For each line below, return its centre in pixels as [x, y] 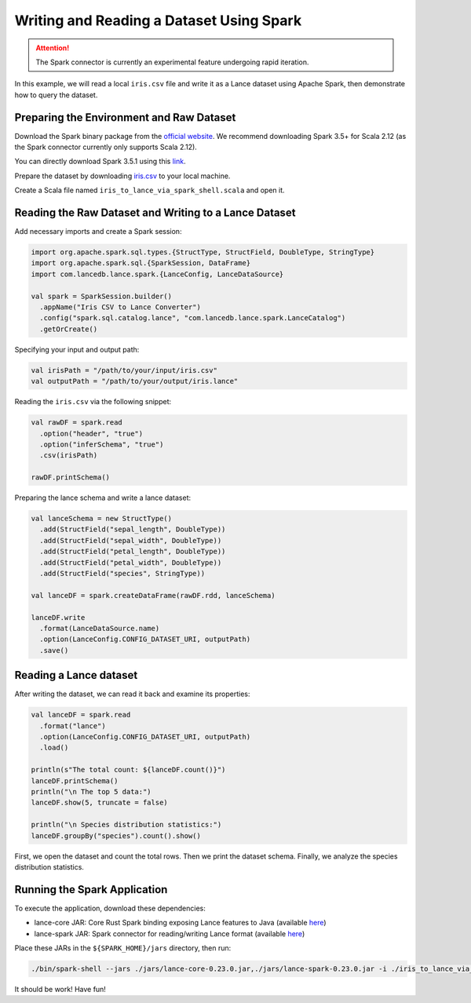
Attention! [53, 48]
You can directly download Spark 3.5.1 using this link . [100, 162]
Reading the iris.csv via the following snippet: [93, 402]
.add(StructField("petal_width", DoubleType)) [131, 562]
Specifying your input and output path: [77, 349]
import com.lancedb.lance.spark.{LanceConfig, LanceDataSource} [157, 274]
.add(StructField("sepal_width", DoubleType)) [131, 540]
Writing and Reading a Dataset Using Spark [158, 20]
